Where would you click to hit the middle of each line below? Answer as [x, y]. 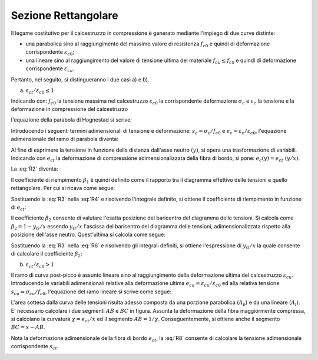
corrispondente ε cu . [50, 69]
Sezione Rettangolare [64, 15]
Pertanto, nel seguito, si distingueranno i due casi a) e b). [80, 79]
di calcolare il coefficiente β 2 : [47, 254]
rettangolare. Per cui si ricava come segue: [63, 188]
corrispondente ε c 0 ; [50, 53]
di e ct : [19, 208]
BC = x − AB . [28, 327]
